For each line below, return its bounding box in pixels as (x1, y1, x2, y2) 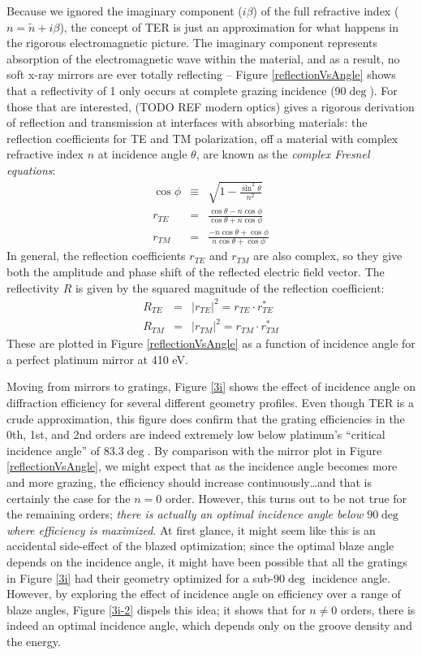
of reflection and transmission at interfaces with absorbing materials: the (6, 114, 368, 131)
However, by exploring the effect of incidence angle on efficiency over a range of (6, 585, 401, 602)
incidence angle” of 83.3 (6, 441, 124, 458)
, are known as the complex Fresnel (196, 145, 370, 163)
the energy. (6, 632, 61, 649)
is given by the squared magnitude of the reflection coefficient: (75, 279, 385, 296)
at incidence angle (97, 145, 187, 163)
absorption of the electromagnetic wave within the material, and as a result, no (6, 50, 400, 67)
